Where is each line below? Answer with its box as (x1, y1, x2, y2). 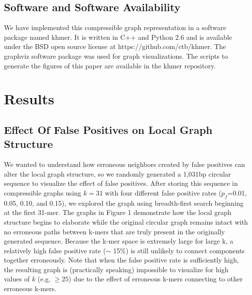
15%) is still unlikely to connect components (113, 245, 245, 255)
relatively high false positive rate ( (4, 245, 106, 255)
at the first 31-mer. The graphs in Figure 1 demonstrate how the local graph (4, 207, 232, 217)
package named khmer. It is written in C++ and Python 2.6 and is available (4, 32, 232, 42)
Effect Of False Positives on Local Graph (4, 122, 213, 137)
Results (4, 89, 54, 109)
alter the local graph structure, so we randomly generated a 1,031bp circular (4, 168, 231, 179)
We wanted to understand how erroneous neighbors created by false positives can (4, 159, 245, 169)
